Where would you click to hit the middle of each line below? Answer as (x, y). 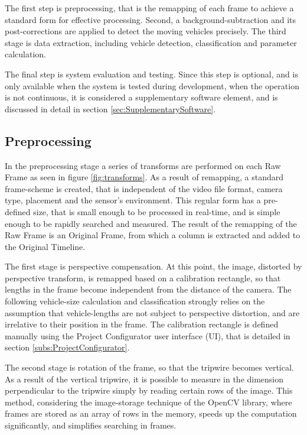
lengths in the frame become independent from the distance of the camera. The (148, 289)
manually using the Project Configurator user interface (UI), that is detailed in (148, 335)
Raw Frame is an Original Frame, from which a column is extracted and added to (153, 235)
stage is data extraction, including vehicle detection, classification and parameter (151, 42)
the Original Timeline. (45, 246)
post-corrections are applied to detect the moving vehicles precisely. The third (146, 31)
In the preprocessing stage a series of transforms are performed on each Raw (143, 165)
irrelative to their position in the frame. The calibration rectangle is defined (142, 324)
